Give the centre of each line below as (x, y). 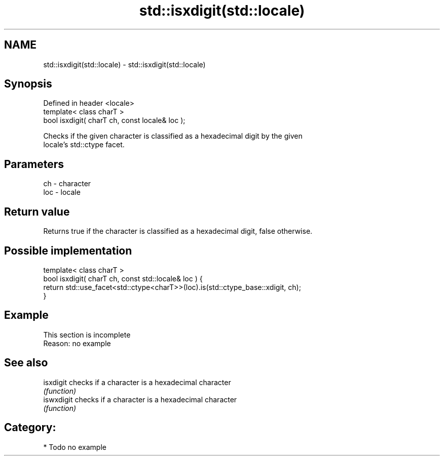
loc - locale (62, 192)
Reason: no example (77, 343)
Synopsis (28, 84)
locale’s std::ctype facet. (84, 145)
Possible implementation (68, 250)
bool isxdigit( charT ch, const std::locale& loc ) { (123, 278)
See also (26, 363)
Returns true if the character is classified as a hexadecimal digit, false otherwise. (178, 231)
